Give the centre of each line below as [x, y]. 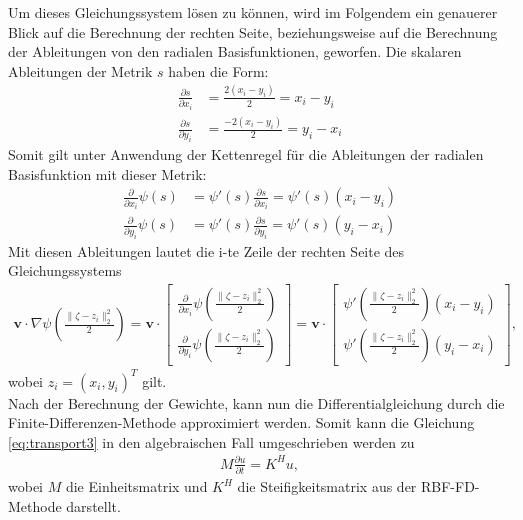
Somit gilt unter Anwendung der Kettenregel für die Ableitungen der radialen [246, 154]
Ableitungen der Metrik [80, 70]
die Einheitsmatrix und [136, 486]
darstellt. [93, 505]
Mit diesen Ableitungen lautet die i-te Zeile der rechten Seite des [206, 250]
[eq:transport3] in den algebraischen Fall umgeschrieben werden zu [211, 441]
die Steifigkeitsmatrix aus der [327, 486]
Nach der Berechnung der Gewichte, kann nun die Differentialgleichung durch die [256, 402]
